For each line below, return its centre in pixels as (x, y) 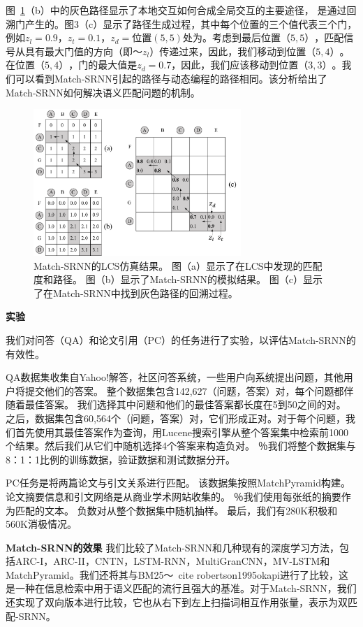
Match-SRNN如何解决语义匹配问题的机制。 (103, 92)
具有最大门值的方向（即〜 (83, 51)
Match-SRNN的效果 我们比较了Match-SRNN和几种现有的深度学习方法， (172, 547)
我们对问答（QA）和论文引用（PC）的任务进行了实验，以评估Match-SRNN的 (181, 339)
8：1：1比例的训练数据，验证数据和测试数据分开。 (120, 459)
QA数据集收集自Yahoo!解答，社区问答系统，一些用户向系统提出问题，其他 (175, 377)
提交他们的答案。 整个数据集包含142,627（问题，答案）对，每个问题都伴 (189, 390)
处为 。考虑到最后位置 (231, 37)
